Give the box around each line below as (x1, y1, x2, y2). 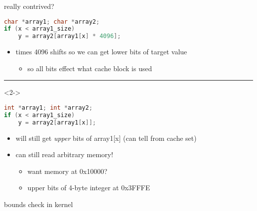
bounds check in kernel (4, 199, 73, 209)
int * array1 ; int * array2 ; (4, 104, 93, 111)
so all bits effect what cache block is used (27, 63, 152, 73)
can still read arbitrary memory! (15, 149, 113, 160)
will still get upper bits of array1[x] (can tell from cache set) (15, 132, 197, 143)
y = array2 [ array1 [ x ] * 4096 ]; (18, 33, 121, 40)
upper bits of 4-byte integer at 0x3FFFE (27, 182, 150, 193)
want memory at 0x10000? (27, 166, 107, 176)
